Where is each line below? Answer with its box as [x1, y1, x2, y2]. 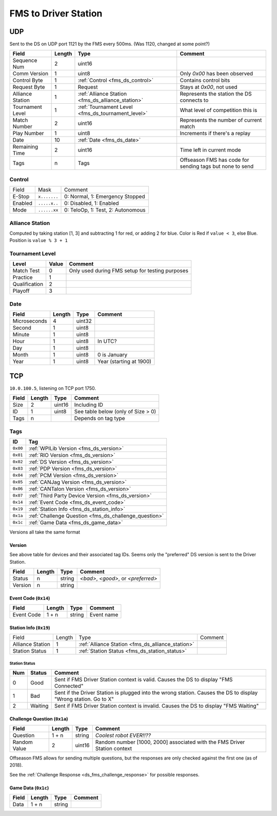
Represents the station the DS [180, 90, 252, 98]
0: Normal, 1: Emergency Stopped [64, 193, 146, 200]
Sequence [12, 57, 37, 64]
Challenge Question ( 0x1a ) [9, 715, 68, 722]
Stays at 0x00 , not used [180, 84, 238, 91]
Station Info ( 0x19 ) [9, 624, 51, 631]
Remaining [12, 143, 38, 150]
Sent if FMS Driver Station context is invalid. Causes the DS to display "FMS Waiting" [54, 703, 259, 710]
